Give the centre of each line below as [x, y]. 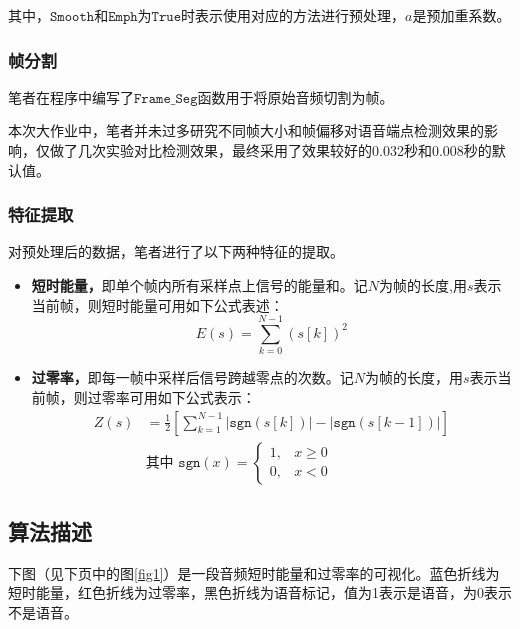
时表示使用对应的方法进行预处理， [293, 15]
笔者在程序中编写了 [71, 96]
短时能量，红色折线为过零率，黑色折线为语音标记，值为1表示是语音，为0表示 [260, 592]
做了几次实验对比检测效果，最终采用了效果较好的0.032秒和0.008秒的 [270, 150]
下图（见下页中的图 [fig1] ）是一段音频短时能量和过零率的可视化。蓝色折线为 [254, 572]
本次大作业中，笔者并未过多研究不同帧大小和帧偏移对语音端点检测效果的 [246, 130]
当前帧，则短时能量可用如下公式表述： [157, 304]
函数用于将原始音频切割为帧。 [295, 96]
